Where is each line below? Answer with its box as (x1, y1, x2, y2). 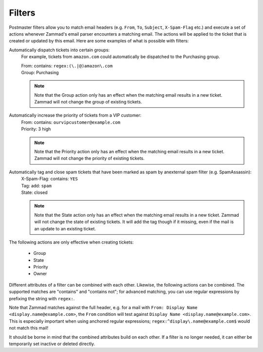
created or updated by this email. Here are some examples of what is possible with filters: (9, 38, 189, 44)
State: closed (21, 189, 48, 195)
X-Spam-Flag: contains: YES (21, 176, 78, 182)
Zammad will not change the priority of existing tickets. (34, 155, 145, 161)
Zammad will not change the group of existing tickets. (34, 99, 142, 105)
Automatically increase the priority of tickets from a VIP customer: (9, 112, 141, 118)
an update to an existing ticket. (34, 226, 96, 231)
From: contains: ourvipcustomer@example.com (21, 119, 120, 125)
